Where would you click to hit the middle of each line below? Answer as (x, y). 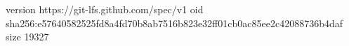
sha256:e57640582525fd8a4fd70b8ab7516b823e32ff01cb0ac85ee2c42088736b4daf (174, 23)
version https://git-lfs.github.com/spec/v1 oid (105, 9)
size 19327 (27, 37)
